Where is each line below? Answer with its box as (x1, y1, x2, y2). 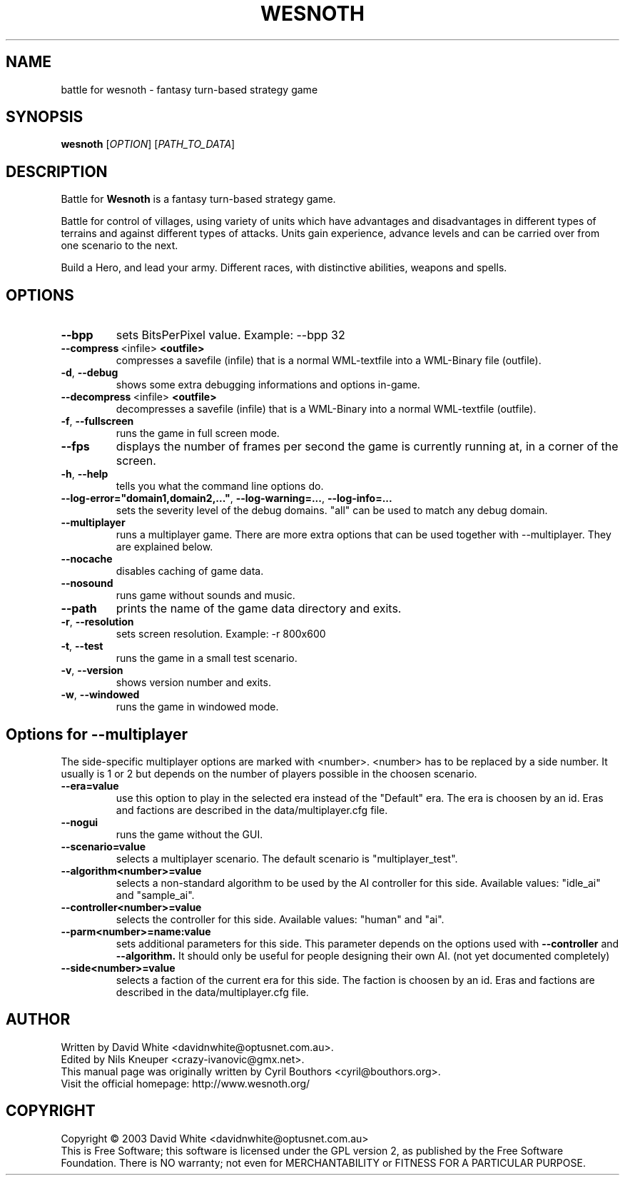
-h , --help (61, 468, 108, 481)
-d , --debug (61, 366, 118, 379)
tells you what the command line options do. (116, 480, 324, 493)
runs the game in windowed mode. (116, 700, 279, 713)
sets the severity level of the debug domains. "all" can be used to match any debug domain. (116, 504, 548, 517)
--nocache (61, 553, 113, 566)
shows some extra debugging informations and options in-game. (116, 378, 420, 391)
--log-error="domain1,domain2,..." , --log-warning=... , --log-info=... (61, 492, 392, 505)
